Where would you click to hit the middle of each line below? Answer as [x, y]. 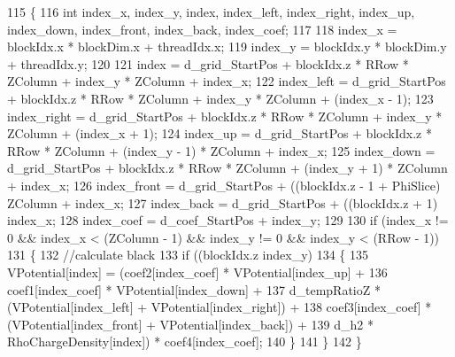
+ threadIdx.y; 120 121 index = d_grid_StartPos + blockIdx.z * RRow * [208, 63]
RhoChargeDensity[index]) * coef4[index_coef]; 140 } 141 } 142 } [185, 341]
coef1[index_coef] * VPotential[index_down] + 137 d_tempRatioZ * [194, 289]
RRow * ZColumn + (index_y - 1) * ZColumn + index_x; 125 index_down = [221, 150]
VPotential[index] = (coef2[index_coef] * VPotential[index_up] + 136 [197, 272]
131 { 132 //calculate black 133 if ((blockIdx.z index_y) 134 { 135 [188, 255]
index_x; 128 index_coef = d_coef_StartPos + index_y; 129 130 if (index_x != [228, 220]
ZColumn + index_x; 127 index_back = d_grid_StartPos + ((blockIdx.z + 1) [223, 202]
